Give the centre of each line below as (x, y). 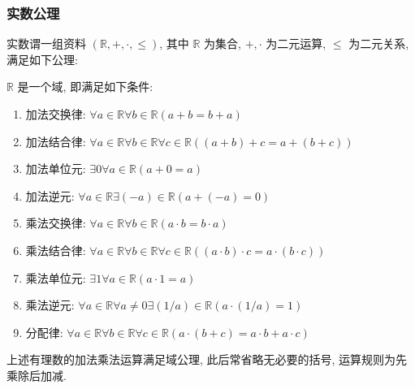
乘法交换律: (56, 223)
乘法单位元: (56, 277)
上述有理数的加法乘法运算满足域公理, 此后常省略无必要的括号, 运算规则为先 (207, 359)
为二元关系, (379, 43)
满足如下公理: (42, 59)
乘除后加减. (37, 375)
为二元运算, (296, 43)
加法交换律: (56, 114)
